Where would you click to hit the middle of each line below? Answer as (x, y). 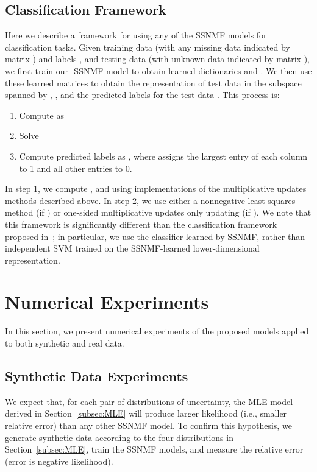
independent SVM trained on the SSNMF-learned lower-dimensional (132, 248)
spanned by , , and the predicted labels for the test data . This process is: (142, 95)
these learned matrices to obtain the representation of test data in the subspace (153, 83)
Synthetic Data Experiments (97, 376)
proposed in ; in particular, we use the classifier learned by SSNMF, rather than (155, 236)
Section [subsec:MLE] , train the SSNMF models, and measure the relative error (154, 449)
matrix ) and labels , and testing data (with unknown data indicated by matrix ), (158, 59)
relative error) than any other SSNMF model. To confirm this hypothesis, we (148, 425)
